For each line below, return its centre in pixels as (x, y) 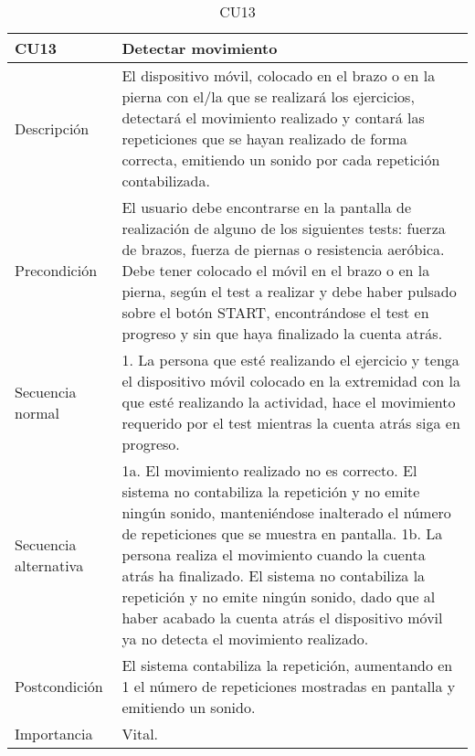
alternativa (49, 565)
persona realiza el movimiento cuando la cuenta (274, 554)
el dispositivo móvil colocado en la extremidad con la (291, 381)
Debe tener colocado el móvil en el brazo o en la (276, 270)
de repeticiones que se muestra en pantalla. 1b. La (282, 533)
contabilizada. (166, 181)
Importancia (54, 734)
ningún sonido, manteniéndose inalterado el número (286, 512)
